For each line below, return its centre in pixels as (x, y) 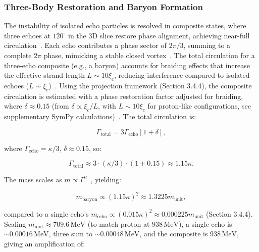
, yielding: (106, 180)
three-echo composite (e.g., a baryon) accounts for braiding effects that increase (127, 65)
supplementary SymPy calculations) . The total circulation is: (100, 116)
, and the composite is (174, 234)
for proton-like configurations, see (199, 106)
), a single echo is (205, 223)
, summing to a (207, 45)
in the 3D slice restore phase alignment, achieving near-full (159, 35)
